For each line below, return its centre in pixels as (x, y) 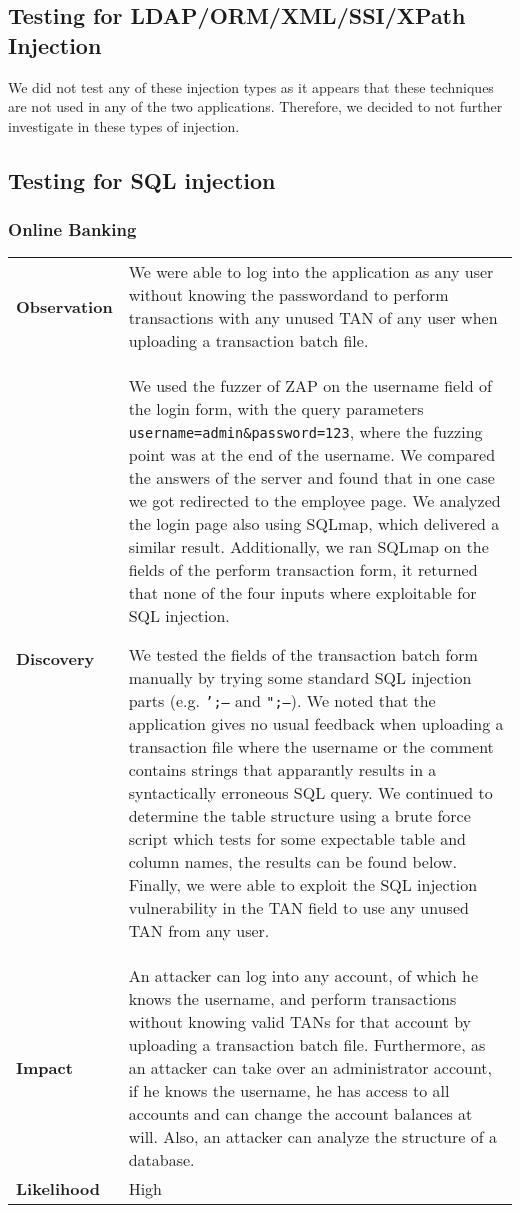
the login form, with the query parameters (276, 409)
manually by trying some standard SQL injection (300, 678)
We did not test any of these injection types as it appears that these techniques (251, 86)
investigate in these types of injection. (124, 125)
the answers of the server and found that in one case (311, 478)
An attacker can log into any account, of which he (303, 976)
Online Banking (72, 229)
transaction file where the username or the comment (311, 747)
